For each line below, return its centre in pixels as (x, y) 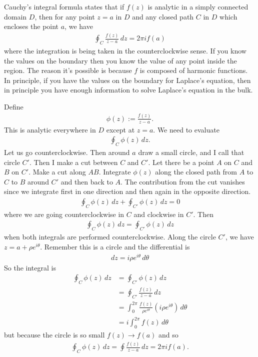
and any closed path (163, 16)
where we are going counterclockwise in (64, 214)
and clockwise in (159, 214)
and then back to (87, 181)
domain (15, 16)
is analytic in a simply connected (198, 6)
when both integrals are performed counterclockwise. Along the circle (110, 237)
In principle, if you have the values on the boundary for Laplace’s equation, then (127, 80)
